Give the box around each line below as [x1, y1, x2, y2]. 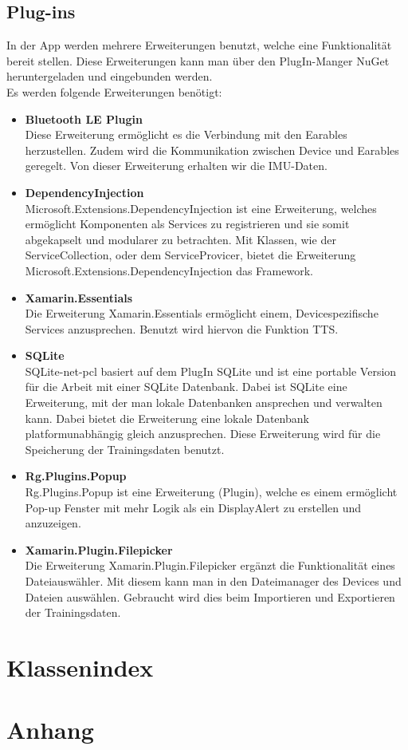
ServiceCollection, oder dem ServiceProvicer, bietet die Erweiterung [25, 247, 356, 263]
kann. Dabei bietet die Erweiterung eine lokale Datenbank [25, 409, 309, 426]
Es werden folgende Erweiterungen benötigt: [6, 83, 222, 100]
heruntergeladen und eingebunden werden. [6, 68, 213, 85]
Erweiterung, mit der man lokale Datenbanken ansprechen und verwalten [25, 394, 382, 411]
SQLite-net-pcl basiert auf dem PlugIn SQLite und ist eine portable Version [25, 362, 397, 379]
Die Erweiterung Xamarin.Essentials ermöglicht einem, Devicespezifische [25, 305, 379, 322]
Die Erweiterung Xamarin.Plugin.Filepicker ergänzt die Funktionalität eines [25, 557, 395, 574]
